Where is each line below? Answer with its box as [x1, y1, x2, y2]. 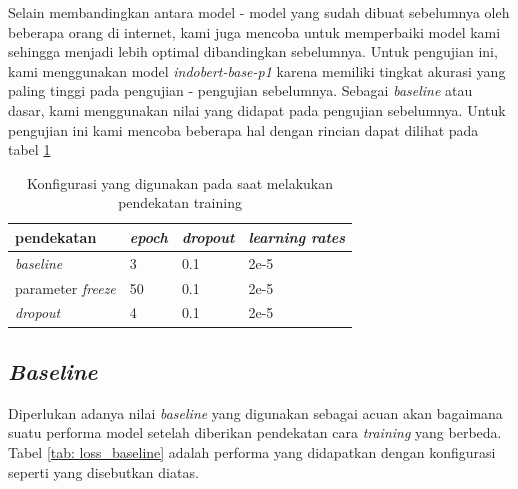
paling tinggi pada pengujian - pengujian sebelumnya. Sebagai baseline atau [8, 80, 473, 101]
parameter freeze [15, 277, 116, 298]
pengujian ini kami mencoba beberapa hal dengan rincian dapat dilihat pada [8, 119, 479, 140]
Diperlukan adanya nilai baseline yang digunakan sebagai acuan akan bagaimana [8, 402, 503, 423]
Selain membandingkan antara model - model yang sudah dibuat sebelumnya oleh [8, 2, 510, 22]
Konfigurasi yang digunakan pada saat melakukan [27, 172, 333, 193]
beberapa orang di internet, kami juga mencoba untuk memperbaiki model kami [8, 21, 501, 42]
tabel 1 [8, 139, 51, 160]
